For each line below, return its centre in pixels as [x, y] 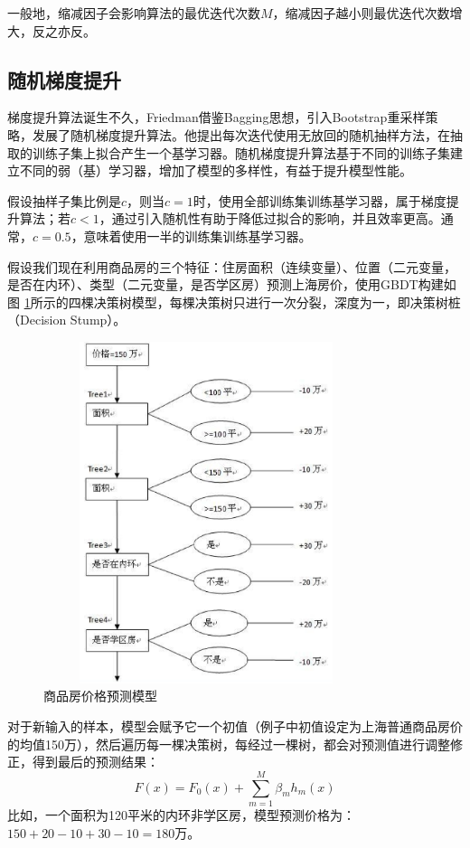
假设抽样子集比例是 [64, 200]
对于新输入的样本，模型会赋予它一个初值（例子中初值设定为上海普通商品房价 [235, 726]
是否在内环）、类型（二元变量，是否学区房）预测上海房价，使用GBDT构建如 [232, 284]
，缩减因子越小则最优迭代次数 [361, 13]
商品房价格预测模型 [100, 696]
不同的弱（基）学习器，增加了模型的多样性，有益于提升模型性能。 [216, 170]
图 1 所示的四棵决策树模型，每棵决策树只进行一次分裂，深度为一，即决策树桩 [234, 302]
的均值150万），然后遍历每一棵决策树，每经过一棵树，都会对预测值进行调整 [229, 744]
